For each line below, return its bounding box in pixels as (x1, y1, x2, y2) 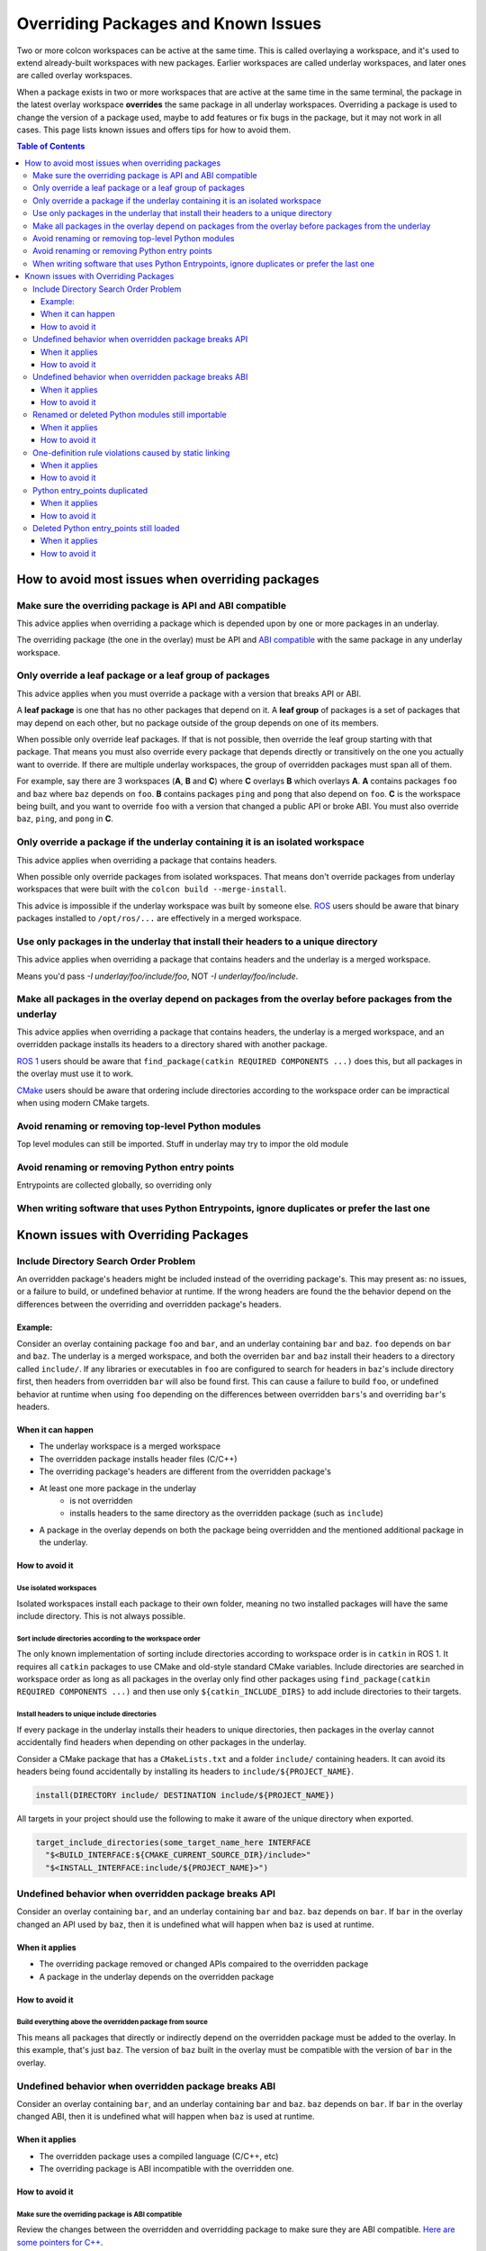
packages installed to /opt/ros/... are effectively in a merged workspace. (16, 913, 301, 924)
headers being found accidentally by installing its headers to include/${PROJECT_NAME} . (16, 1766, 355, 1776)
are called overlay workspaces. (16, 70, 132, 81)
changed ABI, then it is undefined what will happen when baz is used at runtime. (16, 2111, 315, 2122)
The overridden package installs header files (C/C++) (39, 1453, 238, 1464)
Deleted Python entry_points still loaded (32, 523, 180, 533)
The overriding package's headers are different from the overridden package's (39, 1466, 332, 1477)
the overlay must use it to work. (16, 1068, 134, 1080)
